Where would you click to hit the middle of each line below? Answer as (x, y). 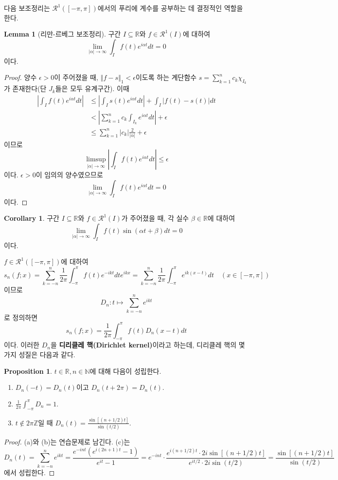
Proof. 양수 (20, 77)
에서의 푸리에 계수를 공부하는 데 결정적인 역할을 (170, 8)
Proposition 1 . (28, 371)
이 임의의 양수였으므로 (69, 175)
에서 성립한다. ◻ (29, 472)
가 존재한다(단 (25, 88)
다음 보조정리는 (27, 8)
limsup (96, 160)
